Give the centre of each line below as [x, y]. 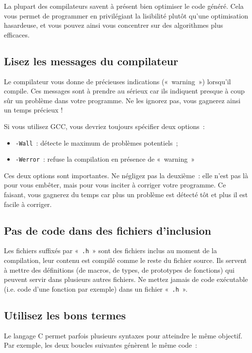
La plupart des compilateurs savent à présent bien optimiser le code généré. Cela [124, 6]
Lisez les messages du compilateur [91, 61]
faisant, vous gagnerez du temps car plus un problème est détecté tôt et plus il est [126, 195]
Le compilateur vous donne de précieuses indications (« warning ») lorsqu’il [118, 81]
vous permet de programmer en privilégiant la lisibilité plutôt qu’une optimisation [126, 15]
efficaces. [17, 34]
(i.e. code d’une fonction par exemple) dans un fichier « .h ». [96, 288]
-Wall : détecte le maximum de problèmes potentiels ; [97, 142]
